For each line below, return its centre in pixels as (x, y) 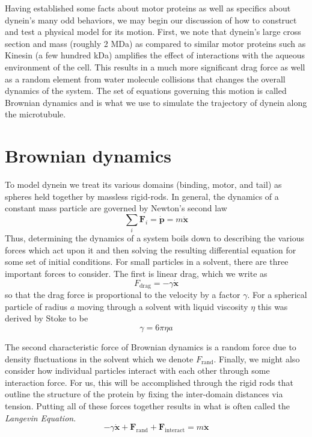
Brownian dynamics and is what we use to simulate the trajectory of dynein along (156, 102)
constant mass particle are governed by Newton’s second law (116, 208)
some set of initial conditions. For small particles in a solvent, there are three (147, 262)
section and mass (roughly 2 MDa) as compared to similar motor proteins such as (155, 43)
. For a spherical (277, 295)
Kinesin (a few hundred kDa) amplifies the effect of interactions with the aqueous (155, 55)
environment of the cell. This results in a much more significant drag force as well (155, 67)
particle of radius (36, 306)
